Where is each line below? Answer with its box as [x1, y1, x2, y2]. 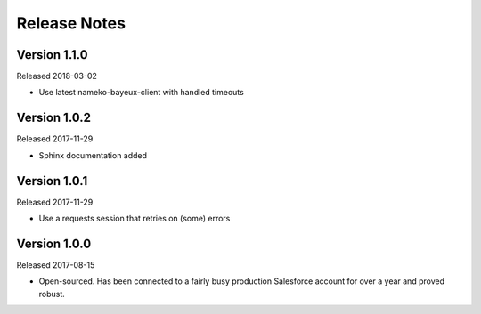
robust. [38, 288, 66, 299]
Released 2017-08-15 [16, 259, 95, 270]
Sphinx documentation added [38, 149, 147, 160]
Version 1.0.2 [16, 110, 92, 125]
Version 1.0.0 [16, 236, 92, 251]
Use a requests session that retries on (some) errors [38, 213, 231, 224]
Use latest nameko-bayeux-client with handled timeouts [38, 87, 244, 98]
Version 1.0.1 [16, 173, 88, 189]
